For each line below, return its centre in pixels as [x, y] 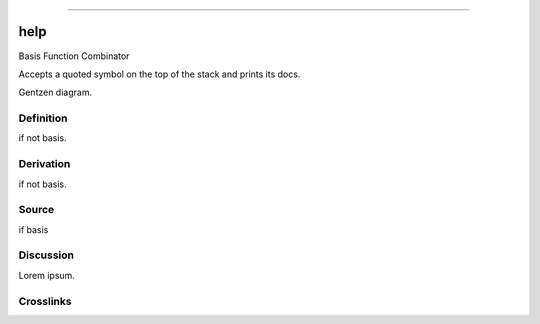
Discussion [46, 255]
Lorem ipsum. [46, 275]
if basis [33, 229]
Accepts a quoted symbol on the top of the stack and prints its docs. [159, 74]
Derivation [44, 164]
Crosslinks [45, 301]
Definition [43, 118]
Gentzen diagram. [55, 92]
